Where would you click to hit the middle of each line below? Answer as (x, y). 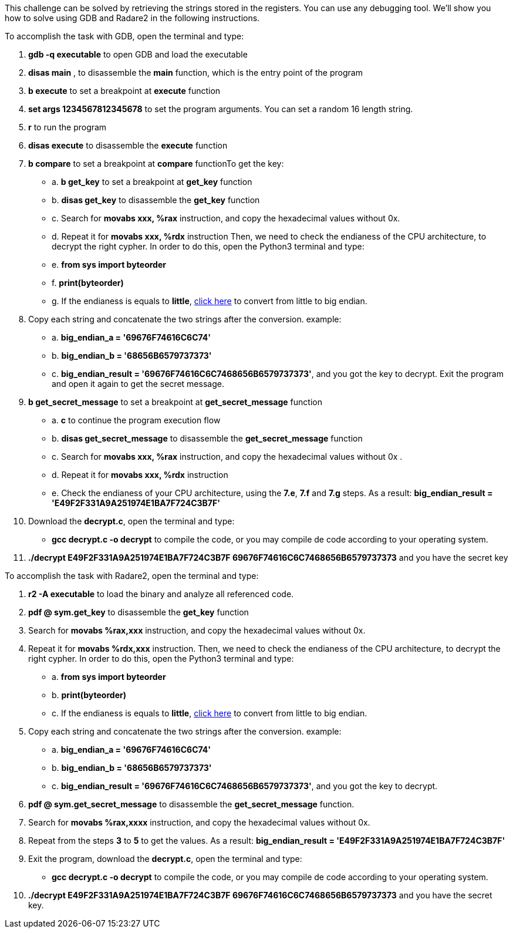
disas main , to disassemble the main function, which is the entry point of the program (195, 73)
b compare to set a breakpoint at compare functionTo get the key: (156, 164)
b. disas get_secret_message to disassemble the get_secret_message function (207, 438)
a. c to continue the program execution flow (136, 420)
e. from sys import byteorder (109, 265)
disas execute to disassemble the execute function (128, 145)
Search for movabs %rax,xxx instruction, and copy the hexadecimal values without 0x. (197, 630)
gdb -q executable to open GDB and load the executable (138, 54)
